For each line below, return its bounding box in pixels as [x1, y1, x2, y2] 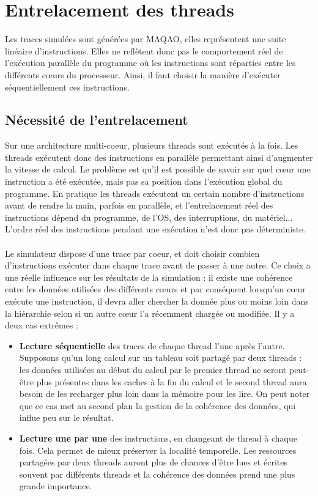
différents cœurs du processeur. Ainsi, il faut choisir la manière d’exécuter [5, 68, 281, 81]
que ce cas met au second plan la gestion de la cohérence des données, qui [19, 399, 296, 412]
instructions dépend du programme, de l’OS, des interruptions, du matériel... [5, 210, 293, 223]
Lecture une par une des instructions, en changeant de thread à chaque [19, 431, 297, 444]
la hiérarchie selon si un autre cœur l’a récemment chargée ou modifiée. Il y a [5, 306, 295, 319]
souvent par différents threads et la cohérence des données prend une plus [19, 467, 295, 480]
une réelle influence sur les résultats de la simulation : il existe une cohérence [5, 270, 293, 283]
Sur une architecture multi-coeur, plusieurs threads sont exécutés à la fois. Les [5, 139, 298, 152]
